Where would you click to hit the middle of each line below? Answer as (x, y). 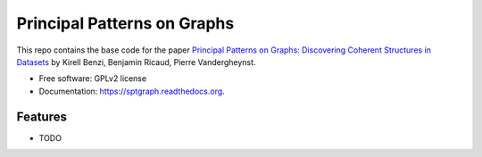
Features (42, 116)
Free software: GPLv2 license (93, 78)
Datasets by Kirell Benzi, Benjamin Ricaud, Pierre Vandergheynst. (136, 62)
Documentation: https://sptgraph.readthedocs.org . (132, 91)
